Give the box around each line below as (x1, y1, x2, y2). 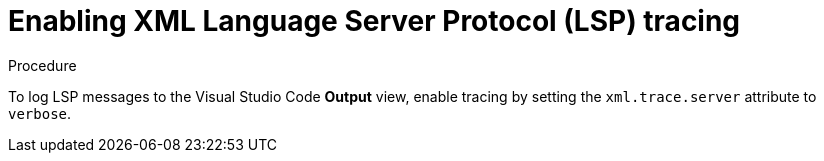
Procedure (8, 56, 77, 74)
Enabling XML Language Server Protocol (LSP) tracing (8, 4, 741, 38)
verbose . (8, 104, 72, 122)
